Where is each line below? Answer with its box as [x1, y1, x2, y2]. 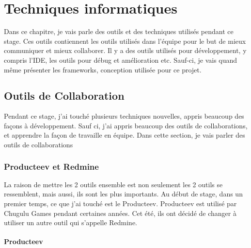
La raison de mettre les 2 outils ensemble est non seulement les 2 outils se [4, 179, 223, 189]
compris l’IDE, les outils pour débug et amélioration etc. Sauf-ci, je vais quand [4, 54, 237, 65]
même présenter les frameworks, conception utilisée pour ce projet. [4, 64, 202, 74]
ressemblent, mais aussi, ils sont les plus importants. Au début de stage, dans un [4, 189, 243, 199]
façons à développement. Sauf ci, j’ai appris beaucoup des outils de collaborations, [4, 120, 248, 130]
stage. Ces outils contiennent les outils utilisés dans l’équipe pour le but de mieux [4, 35, 246, 46]
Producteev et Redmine [4, 160, 99, 172]
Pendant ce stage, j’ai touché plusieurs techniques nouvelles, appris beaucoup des [4, 111, 244, 121]
